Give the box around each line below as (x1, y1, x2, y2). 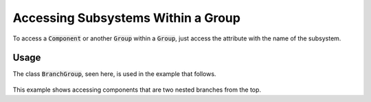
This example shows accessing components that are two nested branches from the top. (12, 86, 261, 94)
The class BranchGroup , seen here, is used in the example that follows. (12, 70, 216, 78)
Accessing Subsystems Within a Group (12, 10, 240, 25)
